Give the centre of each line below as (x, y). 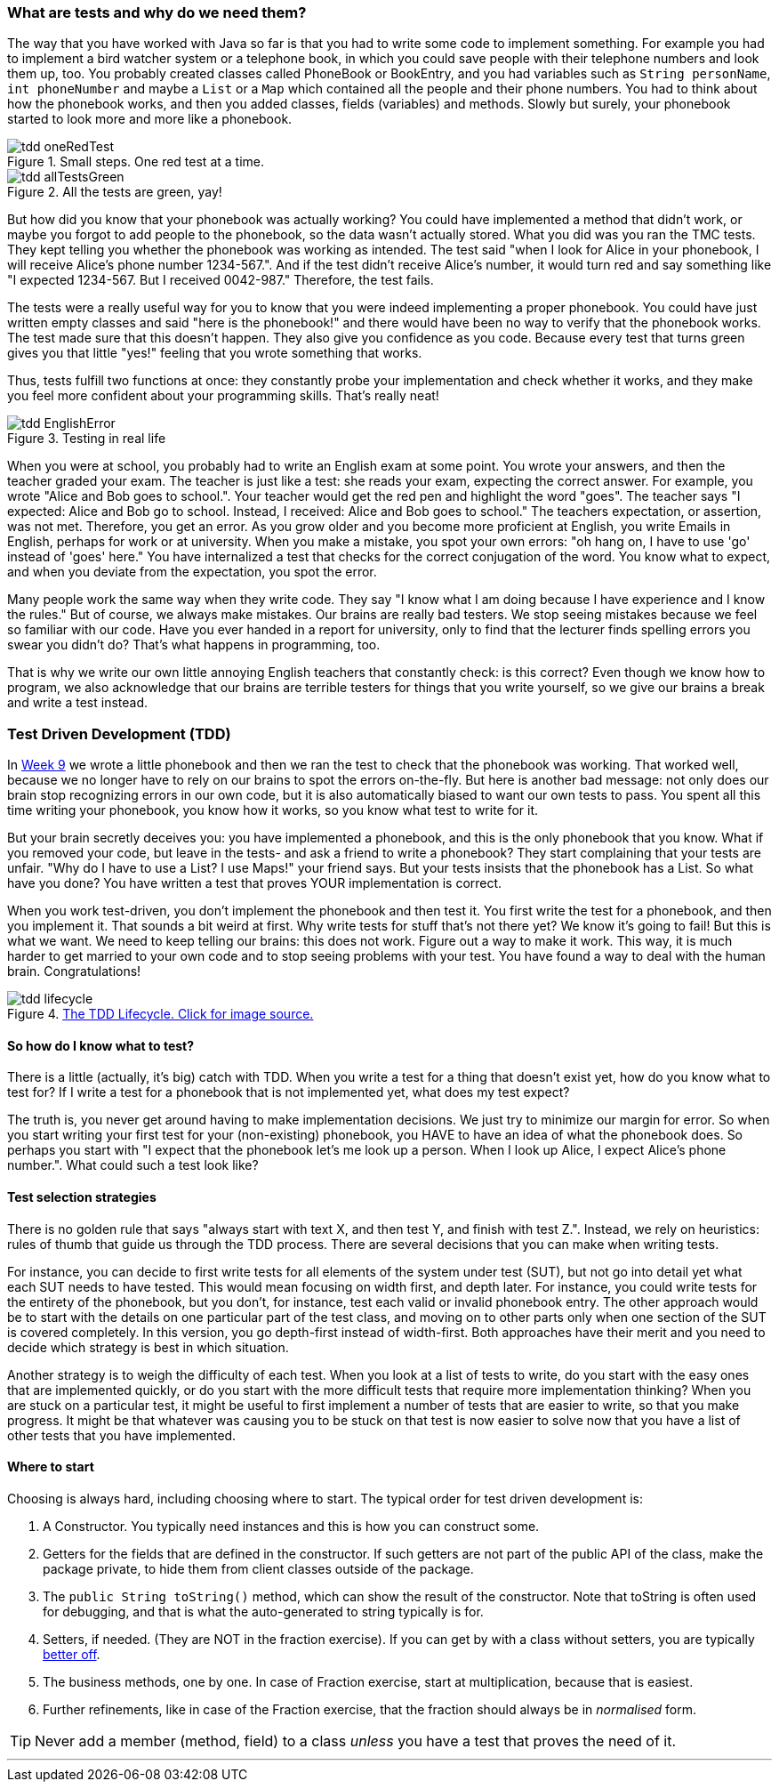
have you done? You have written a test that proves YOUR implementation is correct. (255, 883)
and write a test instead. (78, 703)
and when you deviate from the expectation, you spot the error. (192, 572)
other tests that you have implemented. (122, 1435)
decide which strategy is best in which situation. (148, 1347)
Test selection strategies (82, 1197)
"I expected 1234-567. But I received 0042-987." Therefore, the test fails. (221, 280)
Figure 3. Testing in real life (87, 439)
